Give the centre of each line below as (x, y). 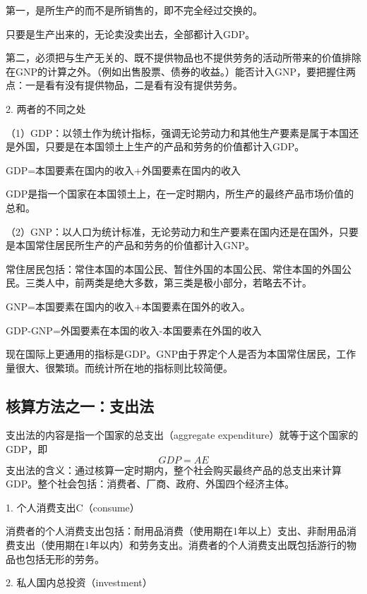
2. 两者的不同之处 (46, 108)
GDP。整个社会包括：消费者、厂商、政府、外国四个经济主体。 (150, 484)
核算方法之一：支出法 (80, 405)
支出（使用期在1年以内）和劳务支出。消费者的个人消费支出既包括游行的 (181, 545)
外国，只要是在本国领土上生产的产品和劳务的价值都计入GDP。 (160, 146)
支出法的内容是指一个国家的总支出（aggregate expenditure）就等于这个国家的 (182, 435)
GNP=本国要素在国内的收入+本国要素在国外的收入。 (128, 306)
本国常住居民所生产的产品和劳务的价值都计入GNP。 (135, 245)
